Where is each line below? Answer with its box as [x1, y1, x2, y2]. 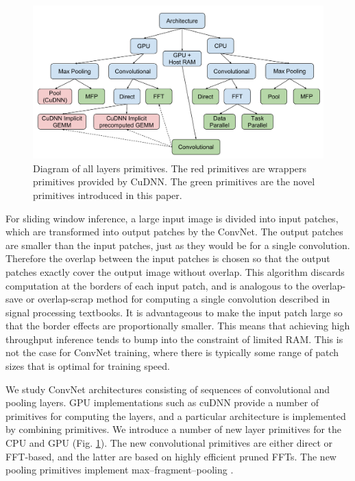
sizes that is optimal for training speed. [5, 359, 170, 373]
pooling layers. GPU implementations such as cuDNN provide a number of [5, 395, 319, 410]
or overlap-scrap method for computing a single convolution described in [26, 292, 330, 306]
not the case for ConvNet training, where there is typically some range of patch [5, 345, 339, 360]
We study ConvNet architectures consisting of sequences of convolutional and [5, 382, 330, 396]
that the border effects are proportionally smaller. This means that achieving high [5, 318, 350, 333]
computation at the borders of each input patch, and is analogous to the [5, 278, 309, 292]
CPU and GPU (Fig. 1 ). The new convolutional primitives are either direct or [5, 436, 332, 450]
